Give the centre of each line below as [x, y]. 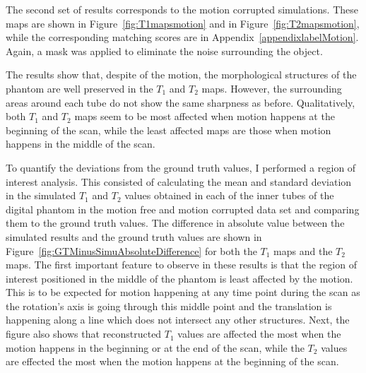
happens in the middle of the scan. [81, 144]
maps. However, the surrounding [272, 88]
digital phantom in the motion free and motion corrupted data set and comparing [183, 209]
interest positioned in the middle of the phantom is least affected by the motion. [179, 278]
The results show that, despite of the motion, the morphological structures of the [181, 75]
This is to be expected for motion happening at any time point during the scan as [183, 292]
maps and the [303, 250]
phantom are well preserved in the [79, 88]
